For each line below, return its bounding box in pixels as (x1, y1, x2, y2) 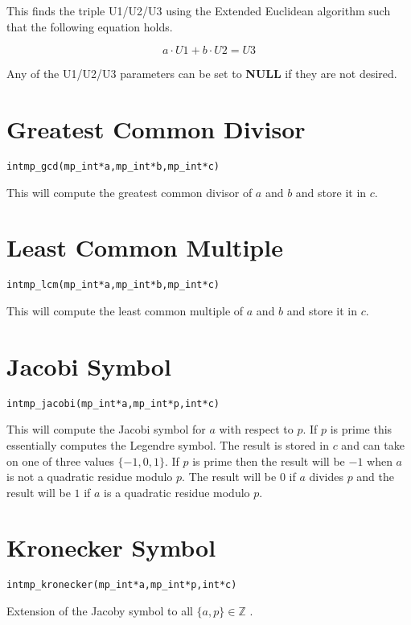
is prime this (330, 421, 393, 438)
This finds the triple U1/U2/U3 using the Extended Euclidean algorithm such (6, 2, 391, 19)
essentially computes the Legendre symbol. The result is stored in (6, 436, 329, 453)
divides (309, 468, 343, 485)
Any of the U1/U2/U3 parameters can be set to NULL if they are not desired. (6, 65, 397, 82)
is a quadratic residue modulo (104, 483, 250, 500)
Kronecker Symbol (6, 531, 216, 564)
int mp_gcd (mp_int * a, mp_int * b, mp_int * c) (6, 160, 220, 172)
